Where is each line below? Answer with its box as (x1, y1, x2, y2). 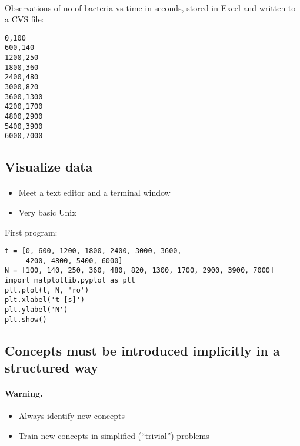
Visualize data (5, 157, 93, 176)
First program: (5, 226, 58, 238)
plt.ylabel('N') (5, 306, 68, 314)
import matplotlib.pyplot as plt (5, 276, 135, 285)
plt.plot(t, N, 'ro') (5, 286, 89, 294)
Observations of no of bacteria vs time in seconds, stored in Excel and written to (5, 1, 296, 14)
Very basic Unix (18, 206, 76, 218)
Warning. (5, 387, 43, 400)
